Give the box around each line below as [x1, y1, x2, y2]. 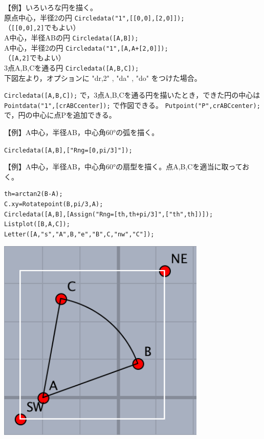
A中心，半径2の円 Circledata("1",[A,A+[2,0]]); [4, 42, 168, 53]
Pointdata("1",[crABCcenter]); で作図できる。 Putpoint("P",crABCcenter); [4, 99, 260, 110]
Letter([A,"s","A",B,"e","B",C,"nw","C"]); [4, 230, 155, 238]
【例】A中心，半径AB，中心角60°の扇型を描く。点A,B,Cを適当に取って [4, 161, 243, 172]
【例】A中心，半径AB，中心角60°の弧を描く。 [4, 127, 159, 138]
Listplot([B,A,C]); [4, 221, 70, 228]
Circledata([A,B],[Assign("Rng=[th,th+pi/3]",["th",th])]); [4, 210, 213, 218]
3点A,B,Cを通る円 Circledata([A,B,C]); [4, 62, 139, 73]
